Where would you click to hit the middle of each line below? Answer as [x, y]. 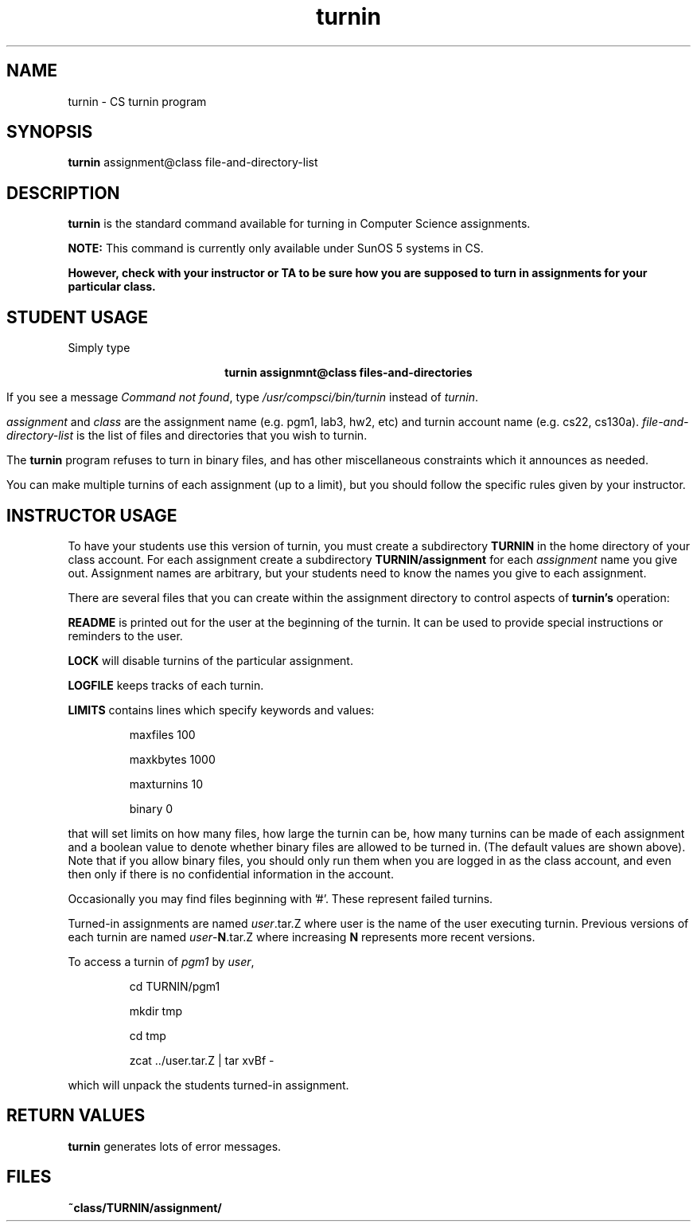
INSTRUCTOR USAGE [92, 515]
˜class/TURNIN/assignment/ [145, 1207]
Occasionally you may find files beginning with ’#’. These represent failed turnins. [280, 898]
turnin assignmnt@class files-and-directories [348, 373]
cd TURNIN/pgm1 [175, 986]
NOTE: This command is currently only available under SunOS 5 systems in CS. [276, 248]
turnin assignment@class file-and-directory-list [193, 162]
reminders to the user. [125, 636]
